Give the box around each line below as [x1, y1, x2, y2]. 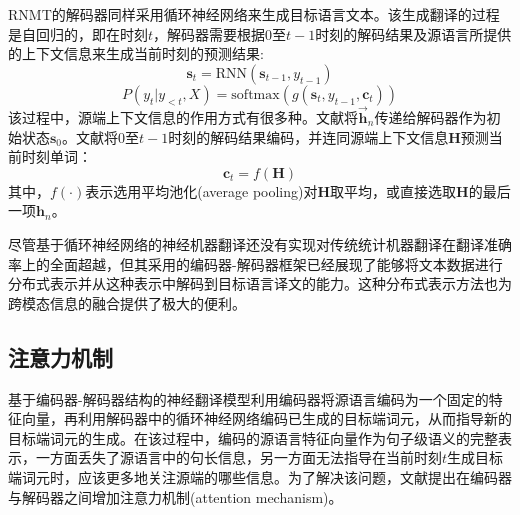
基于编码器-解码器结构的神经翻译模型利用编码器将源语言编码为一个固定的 [8, 388, 489, 409]
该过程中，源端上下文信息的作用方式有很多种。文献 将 [8, 107, 358, 127]
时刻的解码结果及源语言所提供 [315, 23, 512, 44]
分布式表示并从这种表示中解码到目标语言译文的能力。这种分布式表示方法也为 [8, 273, 512, 294]
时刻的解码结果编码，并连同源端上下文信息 [168, 126, 449, 147]
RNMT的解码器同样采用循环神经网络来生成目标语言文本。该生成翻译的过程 [8, 4, 500, 24]
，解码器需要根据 [153, 23, 266, 44]
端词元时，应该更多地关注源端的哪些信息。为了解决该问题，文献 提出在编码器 [8, 466, 512, 487]
